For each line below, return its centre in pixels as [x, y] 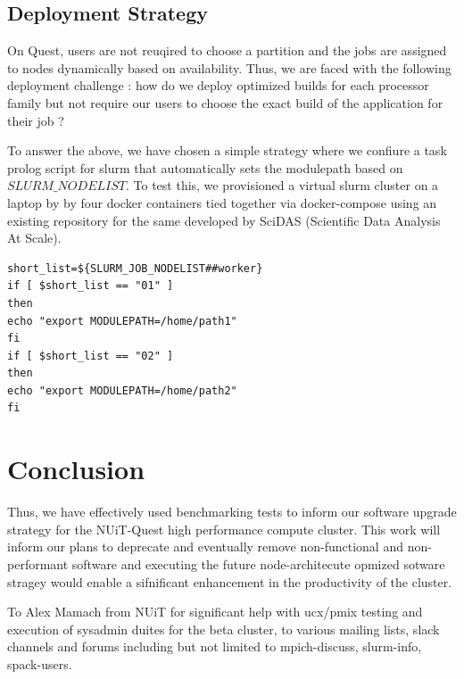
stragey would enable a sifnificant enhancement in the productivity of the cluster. [230, 581]
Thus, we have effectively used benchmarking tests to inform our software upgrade [232, 512]
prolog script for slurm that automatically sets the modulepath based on [205, 167]
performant [38, 563]
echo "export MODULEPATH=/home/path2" [122, 390]
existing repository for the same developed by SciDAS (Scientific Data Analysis [224, 220]
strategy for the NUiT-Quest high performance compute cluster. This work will [224, 529]
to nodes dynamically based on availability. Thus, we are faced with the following [229, 67]
